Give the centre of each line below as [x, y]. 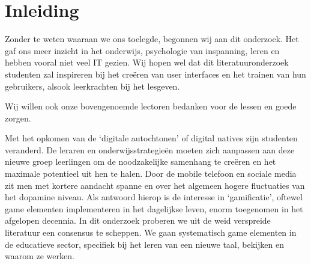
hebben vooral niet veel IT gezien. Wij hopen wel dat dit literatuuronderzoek [147, 62]
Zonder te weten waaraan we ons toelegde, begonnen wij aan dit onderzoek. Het [152, 39]
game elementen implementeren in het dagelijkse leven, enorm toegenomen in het [154, 208]
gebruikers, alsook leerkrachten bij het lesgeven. [92, 86]
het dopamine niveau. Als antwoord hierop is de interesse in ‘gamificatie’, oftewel [154, 197]
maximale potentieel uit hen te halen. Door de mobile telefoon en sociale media [151, 173]
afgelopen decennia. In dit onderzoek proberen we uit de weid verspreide [138, 220]
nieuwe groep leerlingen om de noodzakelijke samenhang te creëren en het [140, 161]
